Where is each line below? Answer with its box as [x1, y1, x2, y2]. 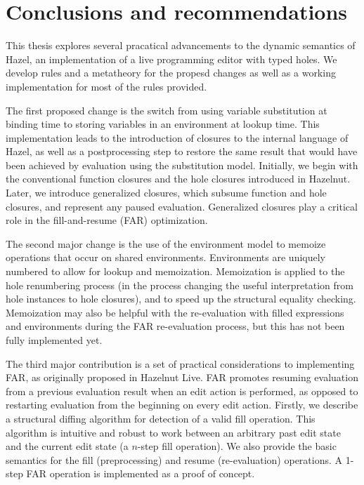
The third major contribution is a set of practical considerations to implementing [6, 356, 355, 371]
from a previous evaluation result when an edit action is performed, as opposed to [6, 383, 358, 398]
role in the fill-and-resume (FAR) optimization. [6, 213, 208, 227]
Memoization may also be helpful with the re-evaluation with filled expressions [6, 305, 344, 319]
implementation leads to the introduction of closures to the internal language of [6, 130, 349, 145]
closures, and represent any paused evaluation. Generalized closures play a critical [6, 199, 358, 213]
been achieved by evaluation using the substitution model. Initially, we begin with [6, 157, 358, 172]
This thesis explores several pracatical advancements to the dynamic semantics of [6, 38, 356, 53]
